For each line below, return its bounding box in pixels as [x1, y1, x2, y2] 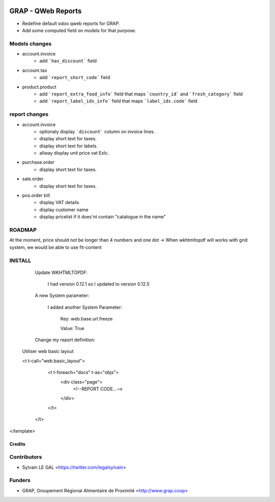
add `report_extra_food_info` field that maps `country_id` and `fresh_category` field [39, 91, 243, 97]
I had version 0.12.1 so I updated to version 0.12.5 [47, 281, 150, 287]
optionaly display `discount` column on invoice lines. [39, 128, 155, 135]
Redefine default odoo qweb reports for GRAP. [22, 20, 120, 27]
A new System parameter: [35, 292, 90, 298]
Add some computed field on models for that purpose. [22, 27, 136, 33]
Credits [9, 441, 25, 447]
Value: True [60, 325, 85, 331]
